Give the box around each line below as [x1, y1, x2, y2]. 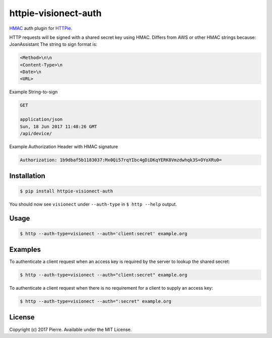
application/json [20, 116, 63, 122]
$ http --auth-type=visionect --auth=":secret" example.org [20, 299, 172, 304]
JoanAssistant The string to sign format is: [9, 41, 98, 47]
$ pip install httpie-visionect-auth [20, 188, 113, 194]
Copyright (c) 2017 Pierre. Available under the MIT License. [9, 326, 132, 332]
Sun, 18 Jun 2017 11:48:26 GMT [20, 123, 98, 129]
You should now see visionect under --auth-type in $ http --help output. [9, 201, 177, 207]
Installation [9, 172, 45, 180]
